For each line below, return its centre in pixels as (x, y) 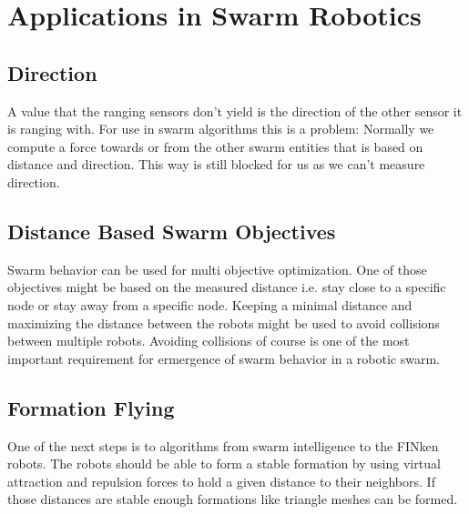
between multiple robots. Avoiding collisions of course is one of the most (209, 341)
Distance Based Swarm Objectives (172, 231)
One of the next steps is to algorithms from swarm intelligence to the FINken (223, 445)
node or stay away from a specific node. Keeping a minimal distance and (210, 304)
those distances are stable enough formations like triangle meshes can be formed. (233, 499)
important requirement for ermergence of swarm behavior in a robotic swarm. (224, 358)
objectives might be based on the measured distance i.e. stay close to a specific (227, 287)
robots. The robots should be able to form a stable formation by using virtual (224, 464)
